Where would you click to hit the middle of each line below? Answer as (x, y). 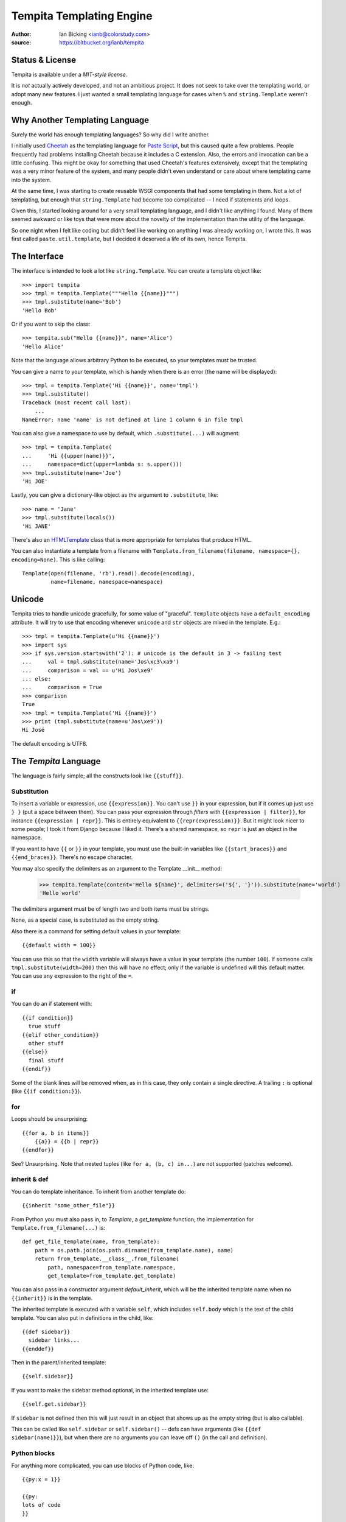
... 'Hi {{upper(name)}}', (69, 456)
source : (21, 42)
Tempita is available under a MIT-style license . (69, 74)
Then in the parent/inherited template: (59, 1362)
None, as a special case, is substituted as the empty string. (85, 920)
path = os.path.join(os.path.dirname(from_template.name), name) (134, 1250)
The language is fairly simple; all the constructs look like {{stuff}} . (97, 776)
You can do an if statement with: (52, 1004)
